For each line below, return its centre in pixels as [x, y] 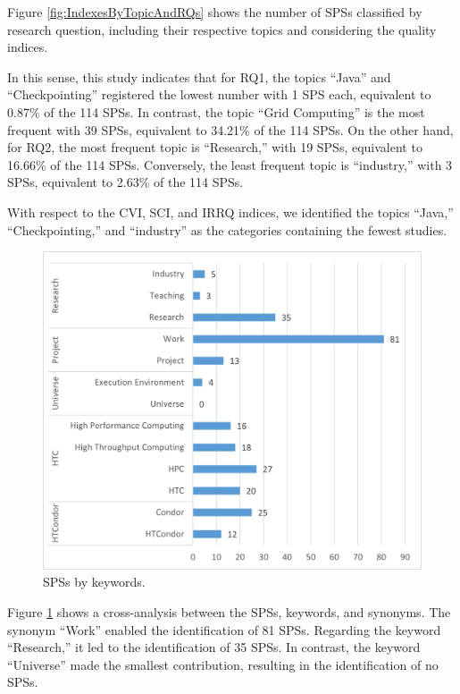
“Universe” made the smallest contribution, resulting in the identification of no [223, 664]
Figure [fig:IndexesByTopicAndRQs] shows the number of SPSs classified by [215, 12]
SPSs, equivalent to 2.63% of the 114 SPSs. [125, 182]
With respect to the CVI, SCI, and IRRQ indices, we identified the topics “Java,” [230, 212]
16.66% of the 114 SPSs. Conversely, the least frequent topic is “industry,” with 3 [230, 164]
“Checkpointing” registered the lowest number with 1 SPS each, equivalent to [219, 94]
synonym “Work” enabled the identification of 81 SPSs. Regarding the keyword [224, 629]
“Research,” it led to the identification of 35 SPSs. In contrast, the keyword [214, 647]
